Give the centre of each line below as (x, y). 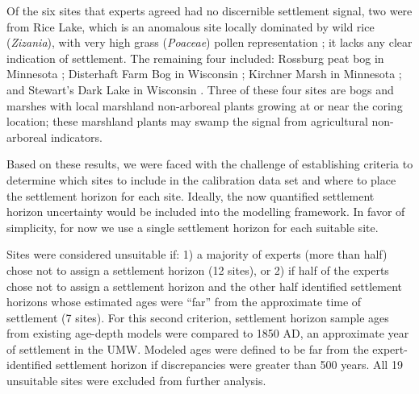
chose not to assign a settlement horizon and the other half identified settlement (205, 286)
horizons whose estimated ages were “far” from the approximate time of (184, 302)
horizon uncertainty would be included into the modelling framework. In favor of (206, 212)
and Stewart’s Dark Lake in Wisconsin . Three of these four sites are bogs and (200, 89)
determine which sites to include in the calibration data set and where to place (201, 179)
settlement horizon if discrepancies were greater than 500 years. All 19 (229, 365)
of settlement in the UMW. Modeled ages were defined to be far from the (188, 348)
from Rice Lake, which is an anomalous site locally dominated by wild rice (191, 26)
